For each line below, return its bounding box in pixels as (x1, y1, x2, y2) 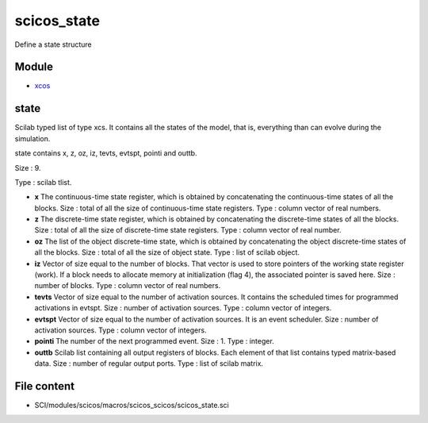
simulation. (14, 133, 51, 143)
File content (14, 379, 75, 393)
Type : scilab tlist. (14, 177, 72, 187)
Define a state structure (14, 40, 93, 49)
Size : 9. (14, 163, 41, 172)
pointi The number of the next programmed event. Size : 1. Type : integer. (34, 336, 275, 346)
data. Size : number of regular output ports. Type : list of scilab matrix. (34, 359, 264, 368)
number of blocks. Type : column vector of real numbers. (34, 281, 221, 290)
